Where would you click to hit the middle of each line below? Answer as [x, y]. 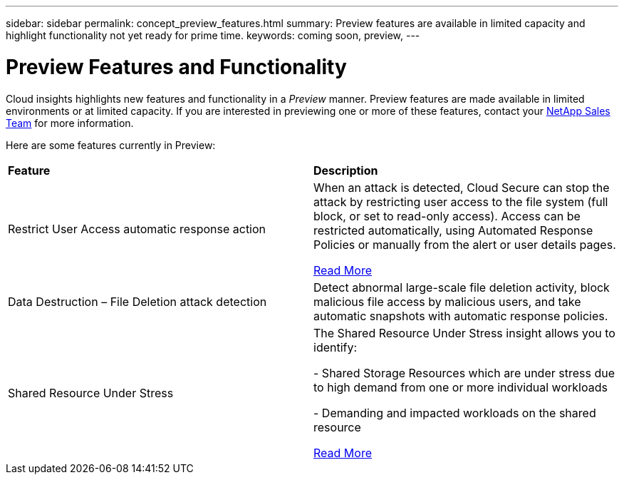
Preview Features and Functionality [176, 67]
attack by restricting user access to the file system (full [461, 201]
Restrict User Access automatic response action [137, 229]
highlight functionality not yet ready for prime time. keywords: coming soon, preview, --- [213, 35]
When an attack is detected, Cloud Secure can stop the [462, 187]
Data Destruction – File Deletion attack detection [137, 301]
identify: [336, 347]
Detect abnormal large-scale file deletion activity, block [462, 287]
